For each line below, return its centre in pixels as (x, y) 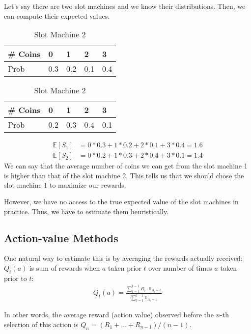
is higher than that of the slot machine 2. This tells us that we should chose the (124, 175)
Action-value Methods (61, 237)
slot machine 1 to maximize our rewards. (65, 185)
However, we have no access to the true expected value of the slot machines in (121, 202)
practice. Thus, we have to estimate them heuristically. (86, 211)
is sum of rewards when (65, 268)
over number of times (180, 268)
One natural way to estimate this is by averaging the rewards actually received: (123, 258)
